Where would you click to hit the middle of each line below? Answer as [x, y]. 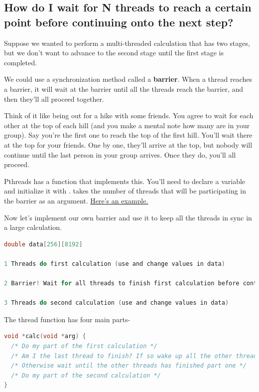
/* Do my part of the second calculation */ [86, 375]
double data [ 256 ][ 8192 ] [43, 244]
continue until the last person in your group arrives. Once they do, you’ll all [120, 154]
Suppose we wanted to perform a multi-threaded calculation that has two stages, [127, 43]
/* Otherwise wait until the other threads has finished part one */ [129, 366]
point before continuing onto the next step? [119, 22]
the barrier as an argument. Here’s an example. [76, 200]
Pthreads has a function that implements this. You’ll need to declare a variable [125, 181]
